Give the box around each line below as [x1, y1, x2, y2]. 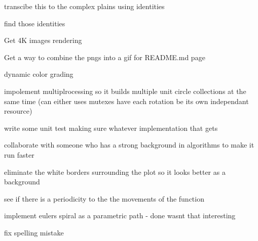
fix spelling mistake [4, 227, 64, 237]
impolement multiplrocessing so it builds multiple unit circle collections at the [4, 85, 246, 96]
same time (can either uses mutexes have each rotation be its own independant [4, 95, 249, 106]
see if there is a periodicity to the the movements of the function [4, 193, 204, 204]
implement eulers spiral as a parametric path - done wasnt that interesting [4, 210, 236, 221]
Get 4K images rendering [4, 35, 82, 45]
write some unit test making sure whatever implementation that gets [4, 122, 218, 133]
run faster [4, 149, 34, 160]
